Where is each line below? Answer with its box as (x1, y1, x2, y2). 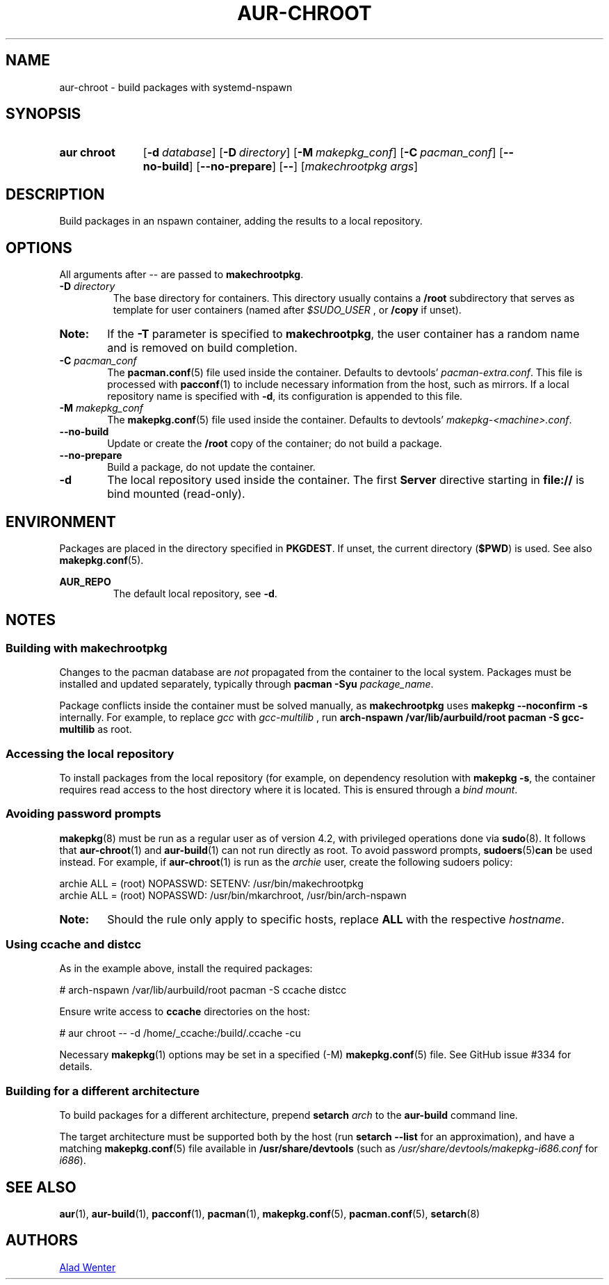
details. (59, 1060, 92, 1073)
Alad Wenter (59, 1261, 116, 1273)
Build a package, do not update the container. (107, 461, 316, 474)
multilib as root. (59, 723, 132, 736)
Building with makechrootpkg (6, 640, 168, 655)
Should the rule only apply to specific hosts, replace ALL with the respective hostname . (107, 912, 565, 926)
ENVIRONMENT (6, 512, 116, 531)
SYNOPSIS (6, 105, 81, 123)
